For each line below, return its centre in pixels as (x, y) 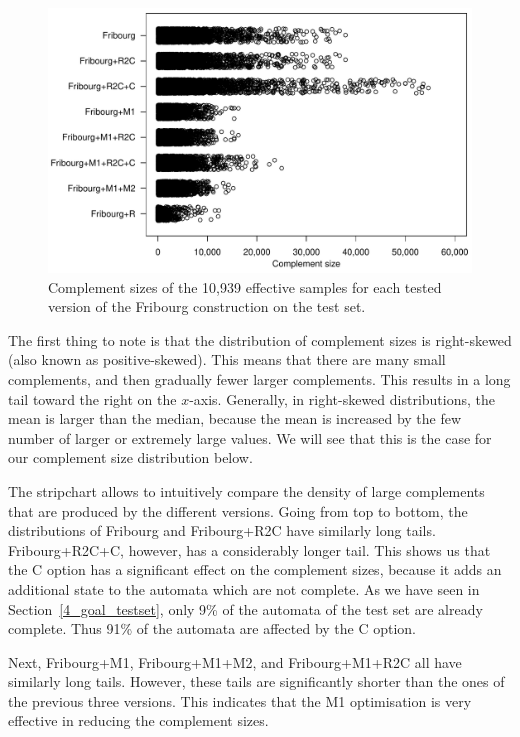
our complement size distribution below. (130, 457)
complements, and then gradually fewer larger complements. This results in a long (259, 378)
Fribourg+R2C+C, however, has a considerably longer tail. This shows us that (249, 549)
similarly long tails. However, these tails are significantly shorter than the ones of (256, 681)
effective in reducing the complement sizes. (138, 720)
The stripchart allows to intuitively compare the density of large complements (246, 490)
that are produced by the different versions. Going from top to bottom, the (238, 510)
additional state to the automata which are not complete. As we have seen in (244, 588)
